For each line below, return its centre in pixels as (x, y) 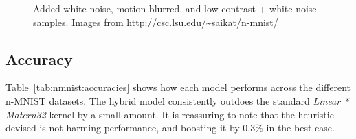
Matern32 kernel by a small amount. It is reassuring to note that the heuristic (170, 114)
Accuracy (39, 59)
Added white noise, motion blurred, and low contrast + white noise (175, 8)
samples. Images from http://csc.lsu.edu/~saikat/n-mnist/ (156, 22)
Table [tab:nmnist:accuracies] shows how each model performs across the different (178, 87)
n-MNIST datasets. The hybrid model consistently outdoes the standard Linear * (177, 100)
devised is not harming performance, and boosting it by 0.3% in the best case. (170, 128)
